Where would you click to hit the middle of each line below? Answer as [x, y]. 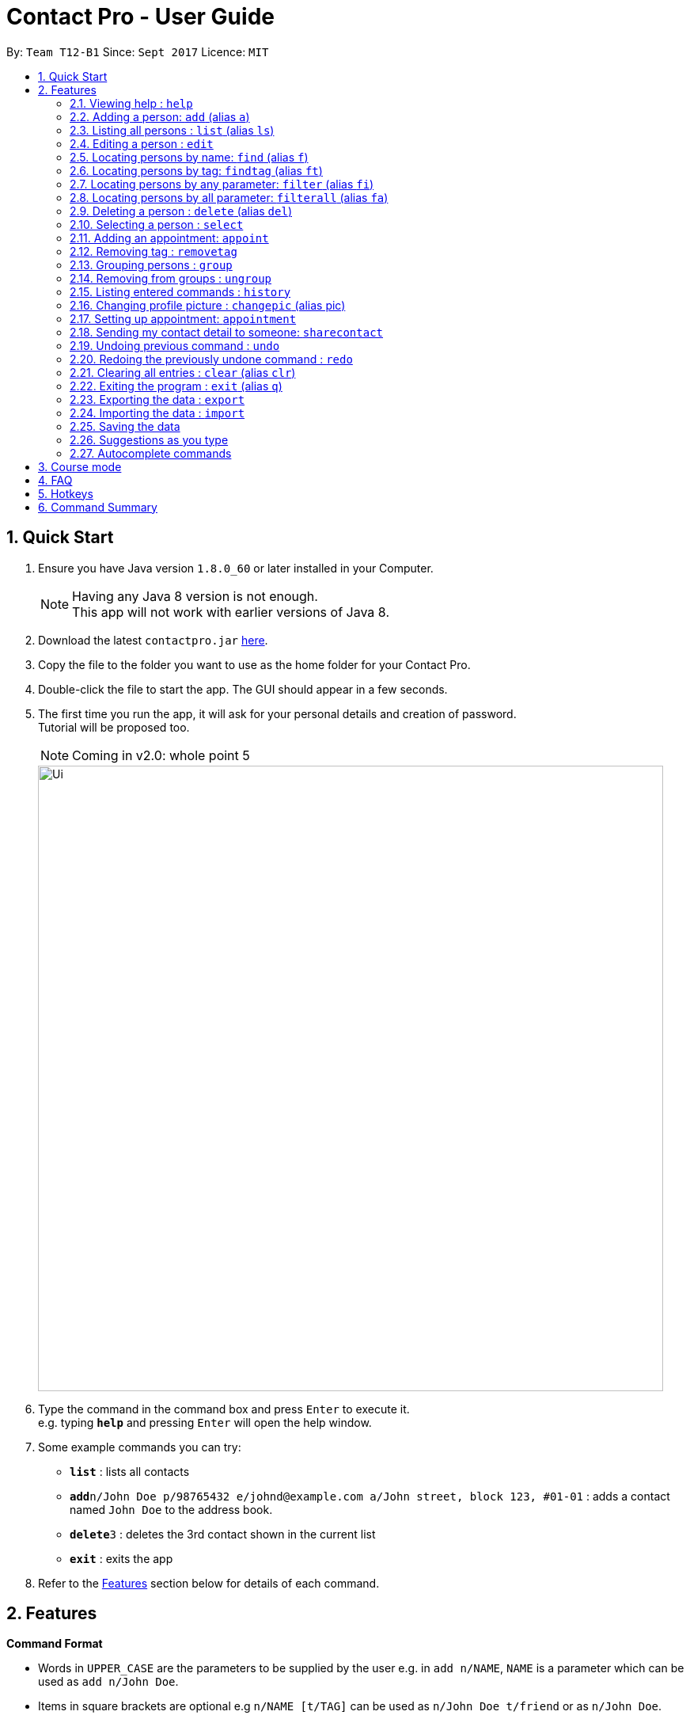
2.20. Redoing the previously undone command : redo [211, 359]
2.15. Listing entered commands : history [180, 291]
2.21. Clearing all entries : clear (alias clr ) [183, 372]
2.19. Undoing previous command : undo [175, 345]
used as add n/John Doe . [108, 1682]
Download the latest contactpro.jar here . [153, 640]
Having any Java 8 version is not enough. [195, 596]
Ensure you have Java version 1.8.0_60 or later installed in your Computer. [236, 568]
